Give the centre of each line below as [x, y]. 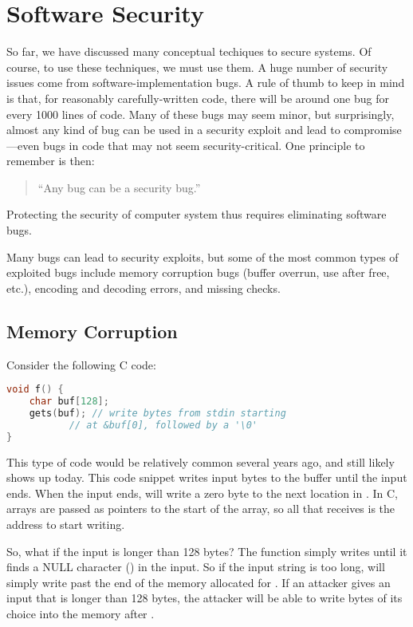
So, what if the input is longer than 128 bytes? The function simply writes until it [207, 551]
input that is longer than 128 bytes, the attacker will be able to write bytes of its [205, 598]
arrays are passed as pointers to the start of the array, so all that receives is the [201, 509]
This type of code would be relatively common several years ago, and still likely [201, 461]
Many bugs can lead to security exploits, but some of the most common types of [203, 256]
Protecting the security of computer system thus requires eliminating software [197, 214]
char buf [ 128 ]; [69, 402]
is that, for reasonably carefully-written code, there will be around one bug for [198, 98]
